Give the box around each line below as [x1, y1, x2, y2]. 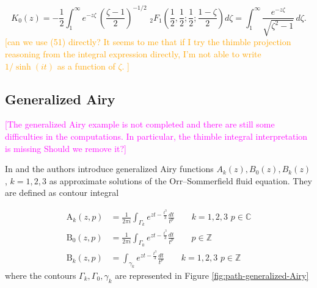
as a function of [57, 59, 115, 72]
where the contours [5, 268, 76, 281]
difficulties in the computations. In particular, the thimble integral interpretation [5, 130, 308, 143]
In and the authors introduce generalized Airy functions [5, 162, 214, 175]
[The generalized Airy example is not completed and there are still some [5, 118, 275, 131]
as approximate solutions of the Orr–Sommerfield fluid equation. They [49, 174, 312, 187]
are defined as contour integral [5, 186, 119, 199]
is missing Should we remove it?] [5, 142, 126, 154]
